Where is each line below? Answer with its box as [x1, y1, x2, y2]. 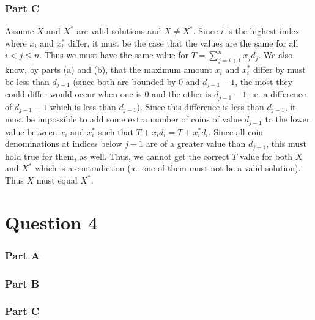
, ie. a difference [246, 87, 306, 100]
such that [98, 125, 133, 138]
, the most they [235, 75, 292, 87]
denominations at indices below [5, 137, 122, 150]
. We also [258, 48, 293, 61]
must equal [36, 173, 78, 186]
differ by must [253, 63, 306, 76]
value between [5, 125, 57, 138]
